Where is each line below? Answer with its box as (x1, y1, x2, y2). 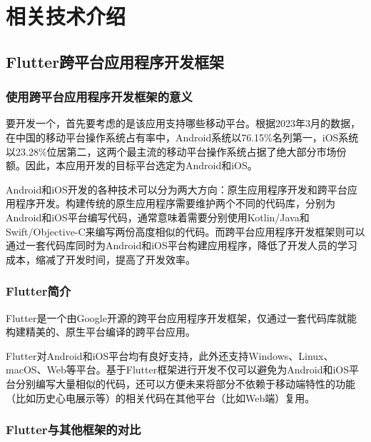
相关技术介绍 (6, 1, 126, 31)
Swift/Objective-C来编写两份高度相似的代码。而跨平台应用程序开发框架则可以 (6, 223, 365, 238)
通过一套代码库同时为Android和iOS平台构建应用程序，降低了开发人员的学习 (6, 238, 357, 253)
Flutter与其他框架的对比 (6, 421, 141, 438)
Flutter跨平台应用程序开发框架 (6, 50, 225, 72)
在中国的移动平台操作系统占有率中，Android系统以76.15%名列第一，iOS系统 (6, 129, 359, 144)
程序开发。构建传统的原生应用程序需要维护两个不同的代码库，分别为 (15, 196, 335, 211)
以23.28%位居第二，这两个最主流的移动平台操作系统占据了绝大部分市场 (6, 144, 337, 159)
